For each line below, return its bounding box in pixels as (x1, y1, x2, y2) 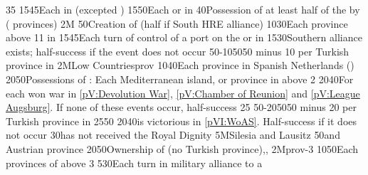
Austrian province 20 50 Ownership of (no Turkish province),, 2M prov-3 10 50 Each (6, 141, 359, 156)
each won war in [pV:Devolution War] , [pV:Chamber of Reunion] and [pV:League (6, 85, 360, 100)
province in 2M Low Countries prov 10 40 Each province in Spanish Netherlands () (6, 58, 354, 73)
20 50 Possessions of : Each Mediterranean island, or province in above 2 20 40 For (6, 71, 354, 86)
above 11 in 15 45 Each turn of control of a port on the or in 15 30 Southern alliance (6, 30, 362, 45)
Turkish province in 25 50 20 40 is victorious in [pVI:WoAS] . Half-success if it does (6, 113, 357, 128)
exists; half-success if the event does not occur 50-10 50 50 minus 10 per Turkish (6, 43, 349, 58)
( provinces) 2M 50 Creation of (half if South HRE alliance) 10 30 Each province (6, 16, 348, 31)
